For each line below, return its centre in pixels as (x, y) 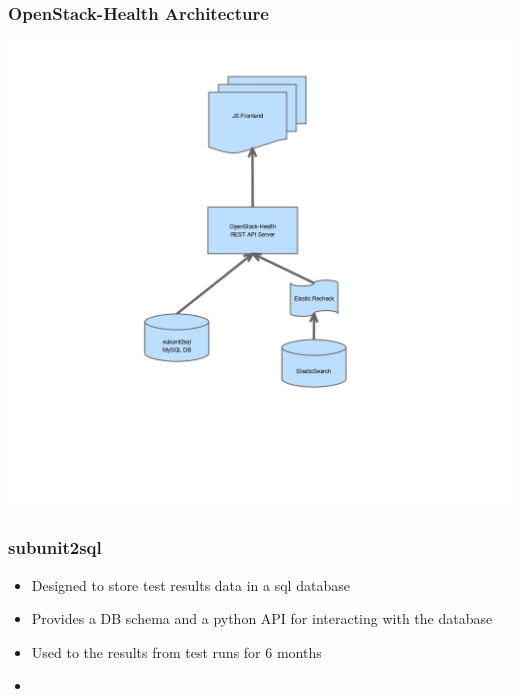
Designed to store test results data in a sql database (190, 584)
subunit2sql (55, 547)
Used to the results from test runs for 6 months (176, 651)
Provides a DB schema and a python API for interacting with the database (262, 618)
